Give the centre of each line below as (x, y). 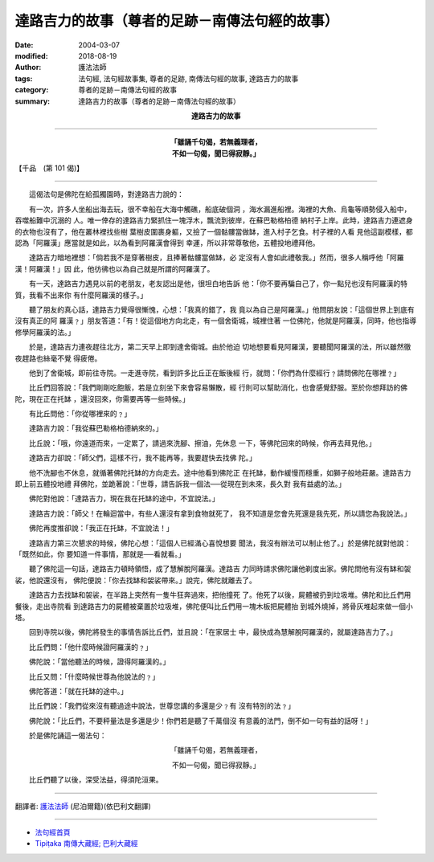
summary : (33, 101)
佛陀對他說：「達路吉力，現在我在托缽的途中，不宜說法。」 (124, 499)
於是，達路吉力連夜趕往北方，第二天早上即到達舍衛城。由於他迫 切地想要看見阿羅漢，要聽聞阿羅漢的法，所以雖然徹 (220, 347)
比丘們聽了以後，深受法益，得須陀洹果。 (96, 780)
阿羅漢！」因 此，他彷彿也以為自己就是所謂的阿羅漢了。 (121, 268)
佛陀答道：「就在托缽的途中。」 (78, 691)
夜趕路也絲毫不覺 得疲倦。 (58, 358)
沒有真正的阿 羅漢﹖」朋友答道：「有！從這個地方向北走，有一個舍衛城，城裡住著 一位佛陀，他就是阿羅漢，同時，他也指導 (216, 321)
